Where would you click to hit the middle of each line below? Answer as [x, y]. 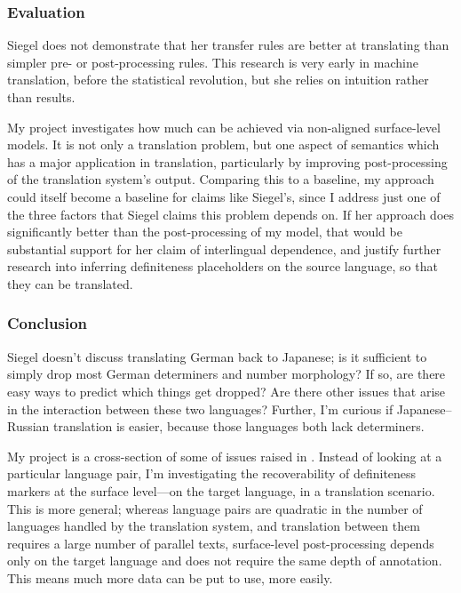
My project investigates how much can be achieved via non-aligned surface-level [224, 127]
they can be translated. [70, 283]
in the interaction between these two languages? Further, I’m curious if [200, 409]
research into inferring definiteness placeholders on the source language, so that [223, 266]
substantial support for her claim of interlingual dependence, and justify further [224, 248]
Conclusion [47, 323]
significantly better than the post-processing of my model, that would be [205, 232]
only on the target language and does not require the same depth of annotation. [225, 561]
